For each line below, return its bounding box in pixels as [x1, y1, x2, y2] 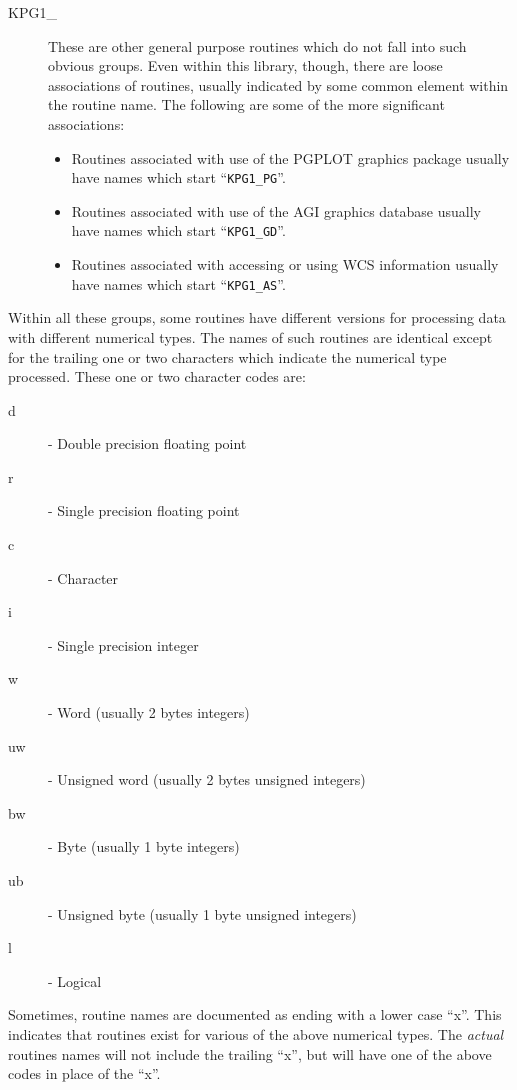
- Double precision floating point [48, 433, 247, 454]
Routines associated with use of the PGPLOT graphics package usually [71, 147, 510, 168]
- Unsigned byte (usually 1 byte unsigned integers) [48, 903, 357, 924]
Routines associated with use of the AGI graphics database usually [71, 200, 481, 221]
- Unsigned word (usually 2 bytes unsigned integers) [48, 769, 366, 790]
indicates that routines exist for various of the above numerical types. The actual [8, 1023, 504, 1044]
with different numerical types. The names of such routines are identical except [8, 326, 493, 347]
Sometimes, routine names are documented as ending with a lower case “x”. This [8, 1004, 502, 1025]
